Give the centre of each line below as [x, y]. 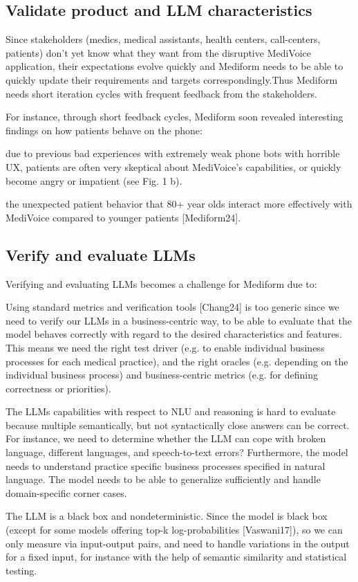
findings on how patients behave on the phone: [104, 130]
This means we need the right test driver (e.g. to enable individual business [165, 347]
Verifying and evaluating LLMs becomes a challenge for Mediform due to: [161, 283]
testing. [21, 570]
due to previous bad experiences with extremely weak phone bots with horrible [173, 153]
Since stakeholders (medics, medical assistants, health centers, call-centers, [163, 39]
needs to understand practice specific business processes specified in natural [166, 465]
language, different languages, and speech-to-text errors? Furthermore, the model [177, 452]
